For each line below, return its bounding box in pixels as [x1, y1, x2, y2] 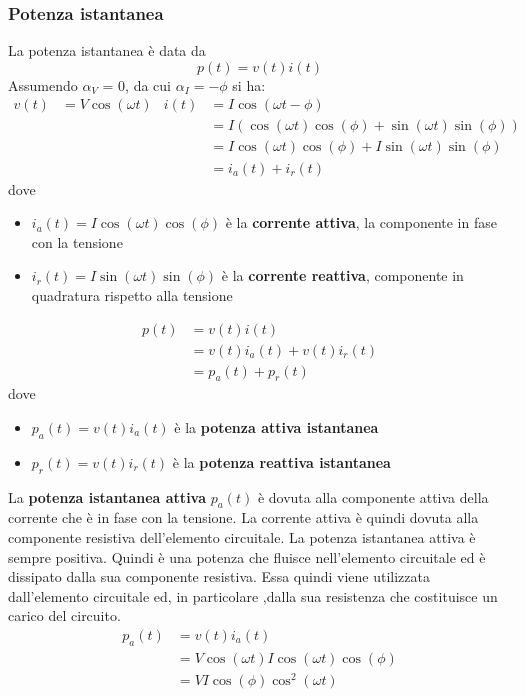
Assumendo [8, 74, 78, 95]
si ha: [232, 74, 266, 95]
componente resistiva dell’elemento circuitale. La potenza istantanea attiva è [8, 526, 476, 547]
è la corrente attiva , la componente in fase [225, 212, 497, 233]
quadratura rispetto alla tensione [31, 284, 233, 305]
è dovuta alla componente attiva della [257, 486, 489, 507]
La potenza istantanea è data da [8, 40, 206, 61]
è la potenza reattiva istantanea [172, 451, 391, 472]
